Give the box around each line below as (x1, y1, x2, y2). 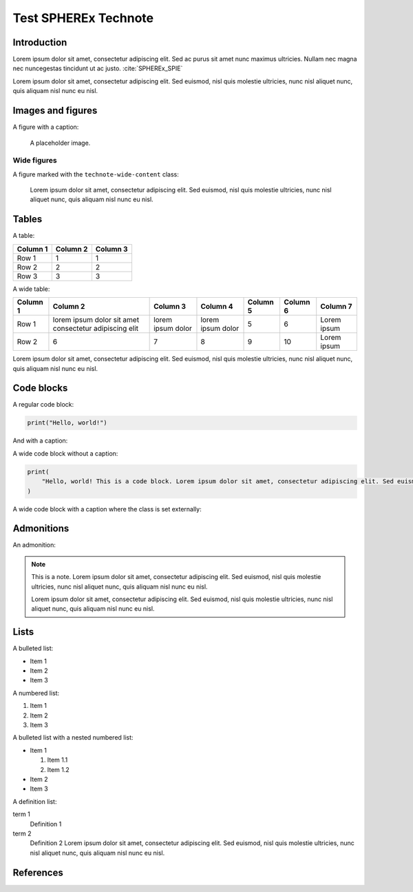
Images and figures (12, 105, 98, 116)
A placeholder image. (30, 139, 91, 147)
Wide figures (12, 156, 58, 165)
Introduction (12, 37, 67, 48)
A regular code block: (12, 401, 74, 409)
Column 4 (200, 302, 233, 312)
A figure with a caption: (12, 123, 79, 131)
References (12, 866, 63, 878)
